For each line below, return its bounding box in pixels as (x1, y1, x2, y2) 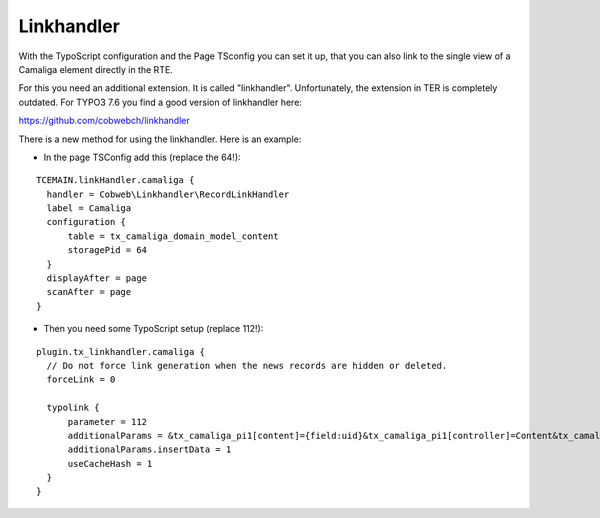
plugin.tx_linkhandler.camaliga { (36, 346, 205, 357)
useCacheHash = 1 (67, 458, 153, 469)
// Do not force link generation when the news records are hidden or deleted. (46, 360, 448, 371)
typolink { (46, 402, 100, 414)
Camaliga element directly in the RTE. (18, 63, 174, 75)
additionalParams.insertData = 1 (67, 444, 232, 455)
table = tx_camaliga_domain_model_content (67, 230, 279, 242)
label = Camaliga (46, 203, 132, 214)
